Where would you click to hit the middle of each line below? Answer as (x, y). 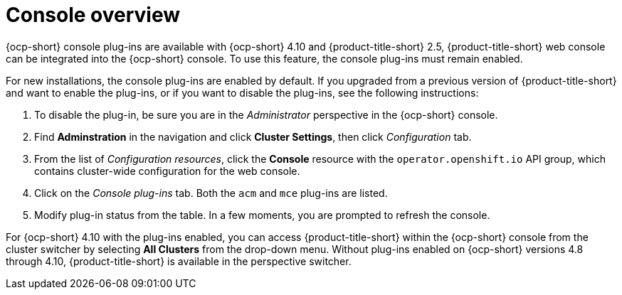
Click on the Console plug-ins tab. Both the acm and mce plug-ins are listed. (211, 193)
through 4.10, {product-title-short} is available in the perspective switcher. (179, 261)
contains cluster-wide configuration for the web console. (167, 171)
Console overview (93, 15)
